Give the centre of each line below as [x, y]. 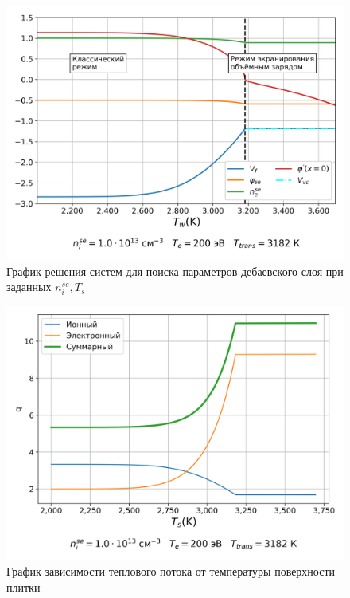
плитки [23, 586]
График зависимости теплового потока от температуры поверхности [171, 570]
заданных [29, 287]
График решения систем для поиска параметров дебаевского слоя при [175, 271]
